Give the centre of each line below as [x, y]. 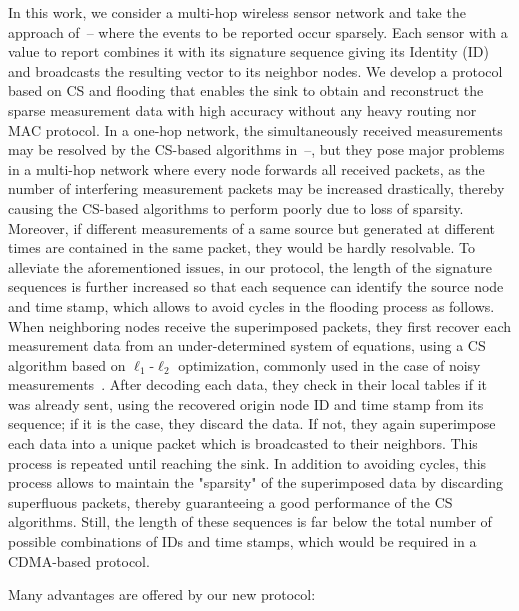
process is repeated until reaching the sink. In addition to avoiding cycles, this [247, 462]
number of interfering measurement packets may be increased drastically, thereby [256, 188]
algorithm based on [67, 364]
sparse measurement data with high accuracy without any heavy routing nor [242, 109]
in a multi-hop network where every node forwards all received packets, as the [246, 168]
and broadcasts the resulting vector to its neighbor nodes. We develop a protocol [255, 70]
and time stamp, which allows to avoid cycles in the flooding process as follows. [251, 305]
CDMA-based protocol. [79, 560]
